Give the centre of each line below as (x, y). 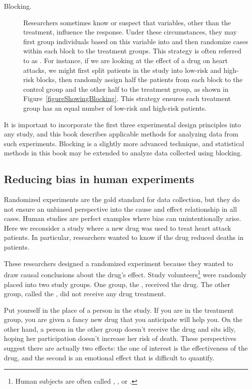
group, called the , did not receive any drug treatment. (85, 294)
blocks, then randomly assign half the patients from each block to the (139, 79)
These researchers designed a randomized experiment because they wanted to (118, 263)
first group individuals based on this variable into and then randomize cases (136, 41)
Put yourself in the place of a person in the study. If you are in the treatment (119, 310)
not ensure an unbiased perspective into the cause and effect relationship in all (120, 209)
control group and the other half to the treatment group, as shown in (126, 89)
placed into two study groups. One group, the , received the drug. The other (117, 284)
